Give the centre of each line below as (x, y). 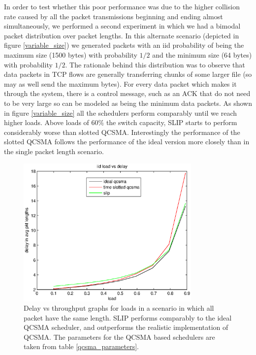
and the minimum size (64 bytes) (202, 54)
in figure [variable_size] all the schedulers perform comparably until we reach (121, 113)
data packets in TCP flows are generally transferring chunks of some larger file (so (128, 74)
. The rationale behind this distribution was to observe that (155, 64)
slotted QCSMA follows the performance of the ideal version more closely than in (127, 142)
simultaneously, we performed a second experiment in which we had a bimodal (122, 26)
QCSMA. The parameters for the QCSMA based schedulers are (119, 337)
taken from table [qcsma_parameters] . (81, 346)
